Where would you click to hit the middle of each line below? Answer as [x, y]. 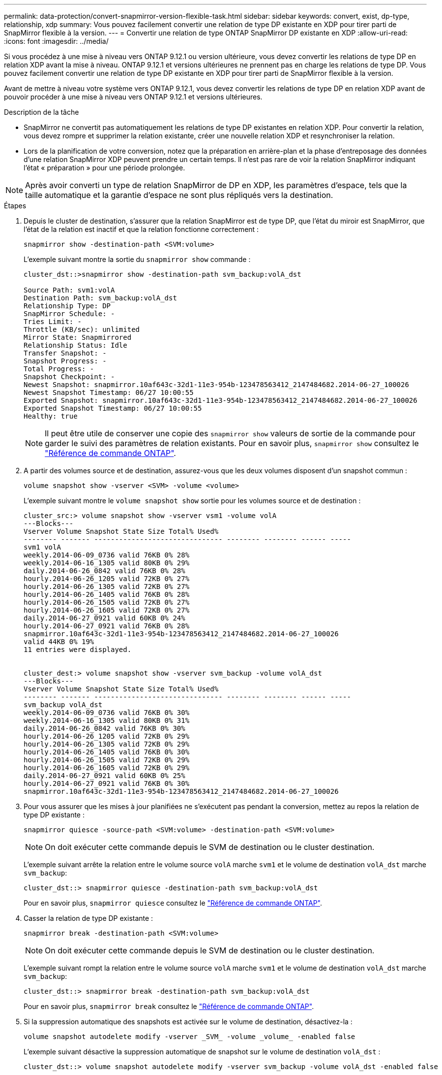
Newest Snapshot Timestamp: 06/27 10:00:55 [109, 392]
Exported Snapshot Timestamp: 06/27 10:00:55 [113, 408]
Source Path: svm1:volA [69, 290]
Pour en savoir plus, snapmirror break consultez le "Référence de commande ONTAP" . [169, 1006]
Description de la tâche [42, 112]
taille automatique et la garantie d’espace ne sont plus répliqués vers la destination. [179, 195]
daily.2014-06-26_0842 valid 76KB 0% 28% [104, 571]
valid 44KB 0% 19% [59, 642]
